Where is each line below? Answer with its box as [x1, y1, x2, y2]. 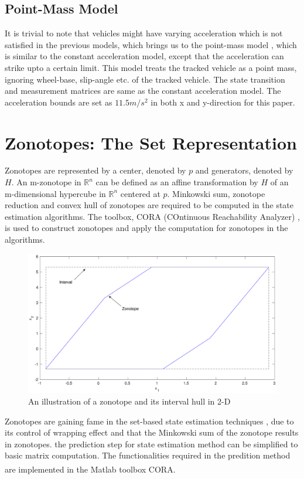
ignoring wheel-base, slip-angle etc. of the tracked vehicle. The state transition [5, 73, 285, 85]
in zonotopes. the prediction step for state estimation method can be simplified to [5, 437, 298, 450]
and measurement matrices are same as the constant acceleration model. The [5, 84, 281, 97]
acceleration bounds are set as [5, 96, 112, 108]
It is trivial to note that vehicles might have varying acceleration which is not [5, 27, 283, 39]
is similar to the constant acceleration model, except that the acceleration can [5, 50, 284, 62]
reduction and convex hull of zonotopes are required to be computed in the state [5, 199, 294, 211]
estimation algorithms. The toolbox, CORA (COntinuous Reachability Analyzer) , [5, 210, 300, 222]
